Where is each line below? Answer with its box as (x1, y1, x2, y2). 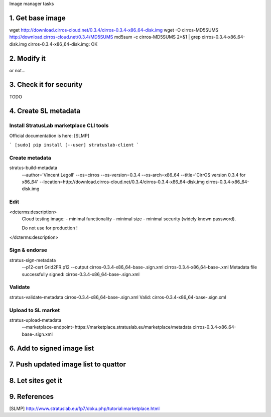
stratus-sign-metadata (9, 257, 56, 263)
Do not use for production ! (22, 225, 78, 231)
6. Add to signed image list (9, 344, 94, 353)
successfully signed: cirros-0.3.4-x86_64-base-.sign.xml (22, 271, 140, 277)
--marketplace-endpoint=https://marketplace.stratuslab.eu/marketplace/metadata (22, 324, 192, 330)
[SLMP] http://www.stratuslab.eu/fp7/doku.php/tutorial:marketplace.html (9, 405, 160, 411)
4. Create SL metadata (9, 107, 80, 115)
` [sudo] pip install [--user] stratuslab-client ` (9, 142, 140, 148)
